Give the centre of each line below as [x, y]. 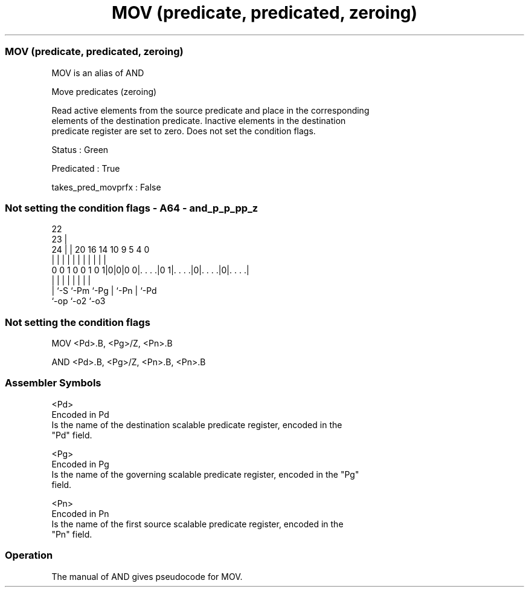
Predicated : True [86, 168]
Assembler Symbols [53, 383]
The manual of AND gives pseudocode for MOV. [147, 576]
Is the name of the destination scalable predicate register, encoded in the [197, 424]
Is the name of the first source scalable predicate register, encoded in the [197, 524]
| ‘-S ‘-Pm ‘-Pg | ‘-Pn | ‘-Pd [104, 291]
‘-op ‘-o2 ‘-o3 [79, 301]
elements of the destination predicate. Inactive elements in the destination [199, 120]
